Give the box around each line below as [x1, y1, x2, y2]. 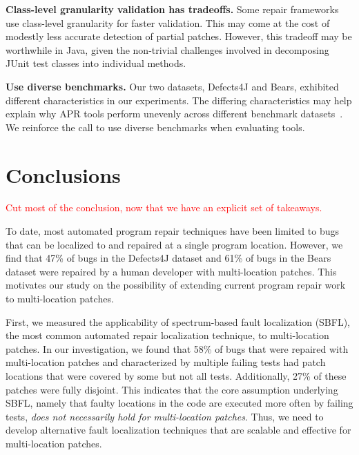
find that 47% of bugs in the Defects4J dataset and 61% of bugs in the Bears [6, 251, 331, 265]
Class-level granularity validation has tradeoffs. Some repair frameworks [6, 2, 339, 16]
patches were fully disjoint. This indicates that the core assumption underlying [6, 382, 338, 396]
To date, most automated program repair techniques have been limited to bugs [6, 224, 339, 238]
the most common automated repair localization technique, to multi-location [6, 328, 329, 342]
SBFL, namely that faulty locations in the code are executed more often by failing [6, 396, 353, 410]
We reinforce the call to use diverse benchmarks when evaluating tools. [6, 119, 305, 134]
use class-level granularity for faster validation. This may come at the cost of [6, 15, 330, 30]
